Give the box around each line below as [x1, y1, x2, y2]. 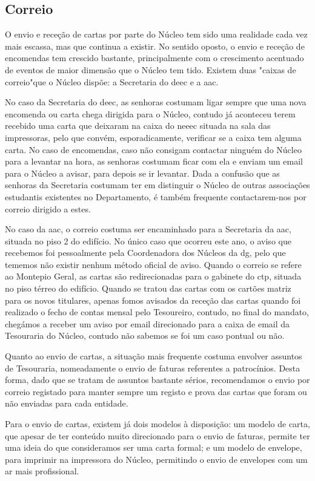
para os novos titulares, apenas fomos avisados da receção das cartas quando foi [5, 293, 301, 306]
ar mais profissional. [5, 465, 79, 477]
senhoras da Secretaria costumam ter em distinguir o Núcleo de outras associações [5, 178, 310, 191]
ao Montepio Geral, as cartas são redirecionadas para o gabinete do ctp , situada [5, 270, 302, 283]
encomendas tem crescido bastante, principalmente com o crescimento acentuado [5, 51, 304, 64]
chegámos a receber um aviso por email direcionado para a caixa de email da [5, 317, 290, 330]
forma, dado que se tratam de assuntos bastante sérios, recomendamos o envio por [5, 373, 310, 386]
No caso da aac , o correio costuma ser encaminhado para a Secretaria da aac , [5, 223, 291, 235]
